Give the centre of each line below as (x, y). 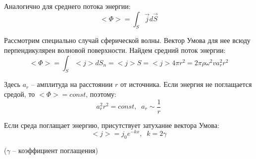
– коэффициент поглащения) (55, 150)
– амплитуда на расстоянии (72, 84)
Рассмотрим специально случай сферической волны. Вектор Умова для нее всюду (127, 40)
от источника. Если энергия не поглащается (186, 84)
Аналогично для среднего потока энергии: (67, 6)
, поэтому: (101, 94)
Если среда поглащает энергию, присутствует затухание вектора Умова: (112, 125)
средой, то (20, 94)
